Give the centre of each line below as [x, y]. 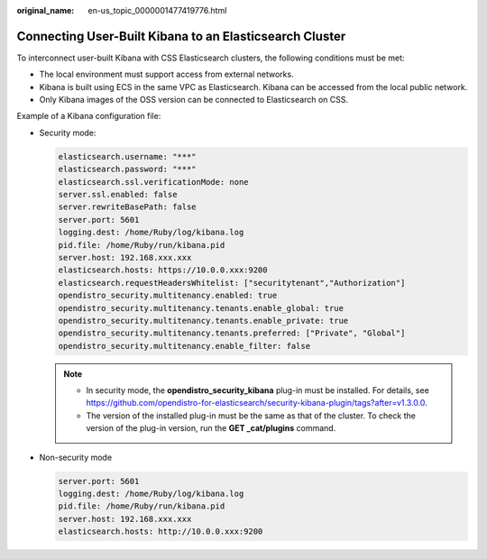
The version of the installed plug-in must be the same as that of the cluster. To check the [251, 416]
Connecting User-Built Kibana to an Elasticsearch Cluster [181, 36]
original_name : [46, 10]
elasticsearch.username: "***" [128, 156]
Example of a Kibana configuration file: [89, 116]
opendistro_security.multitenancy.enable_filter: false [184, 346]
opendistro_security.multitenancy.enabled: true [168, 296]
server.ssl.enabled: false [118, 195]
